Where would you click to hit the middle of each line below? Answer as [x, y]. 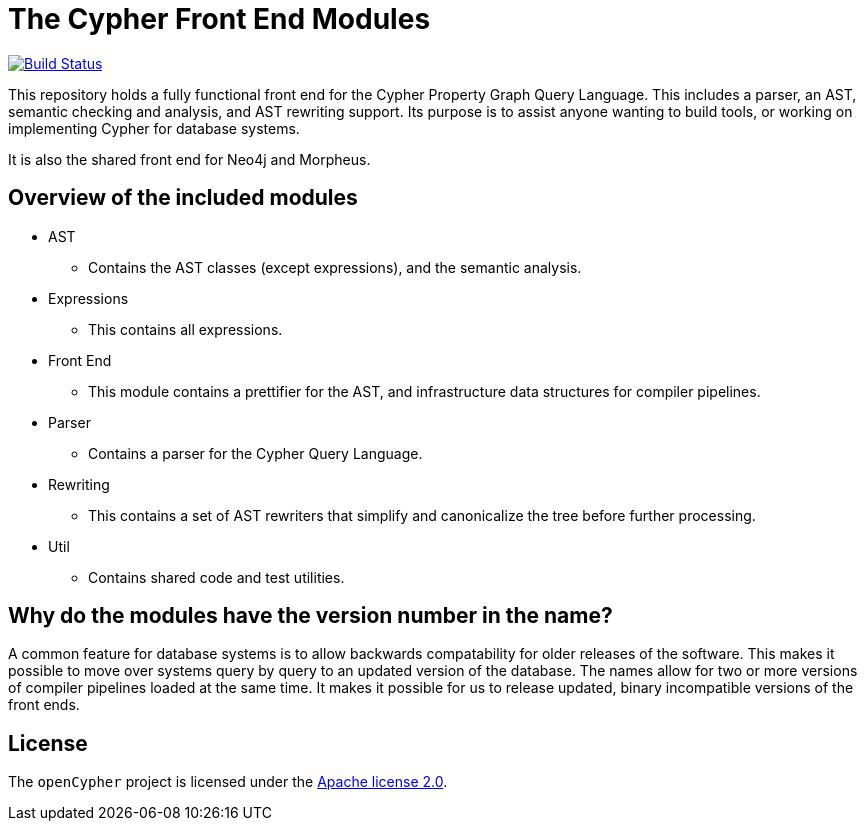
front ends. [44, 705]
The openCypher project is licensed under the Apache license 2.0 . [228, 782]
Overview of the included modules [183, 198]
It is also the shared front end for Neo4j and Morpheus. [189, 159]
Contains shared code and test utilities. [216, 577]
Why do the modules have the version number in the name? [310, 616]
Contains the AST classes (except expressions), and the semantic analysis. [335, 267]
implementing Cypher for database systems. [154, 128]
